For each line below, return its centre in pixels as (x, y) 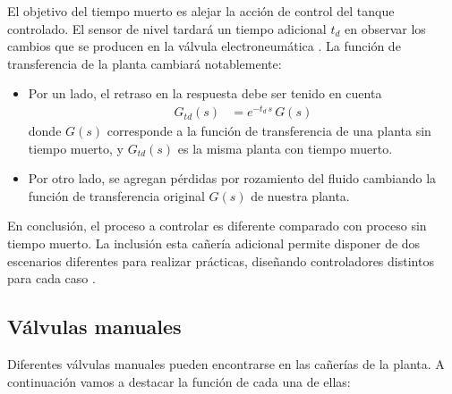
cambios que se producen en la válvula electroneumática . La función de (204, 46)
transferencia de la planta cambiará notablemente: (145, 63)
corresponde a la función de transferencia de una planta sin (269, 131)
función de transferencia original (116, 195)
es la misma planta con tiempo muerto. (285, 148)
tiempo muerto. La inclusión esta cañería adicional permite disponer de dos (214, 243)
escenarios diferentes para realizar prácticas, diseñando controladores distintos (221, 260)
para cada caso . (51, 278)
